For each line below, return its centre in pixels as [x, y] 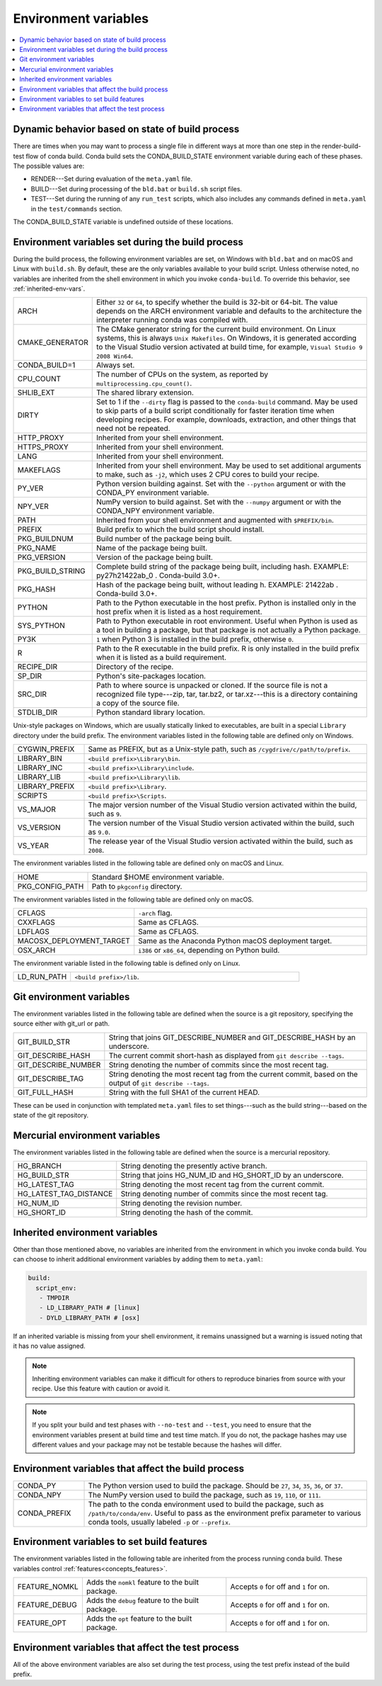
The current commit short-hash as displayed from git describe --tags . [226, 1055]
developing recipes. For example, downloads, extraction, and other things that [226, 420]
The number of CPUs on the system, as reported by [183, 374]
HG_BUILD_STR [44, 1175]
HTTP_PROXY [41, 438]
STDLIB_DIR [37, 712]
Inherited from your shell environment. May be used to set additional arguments [229, 466]
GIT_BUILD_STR [44, 1042]
